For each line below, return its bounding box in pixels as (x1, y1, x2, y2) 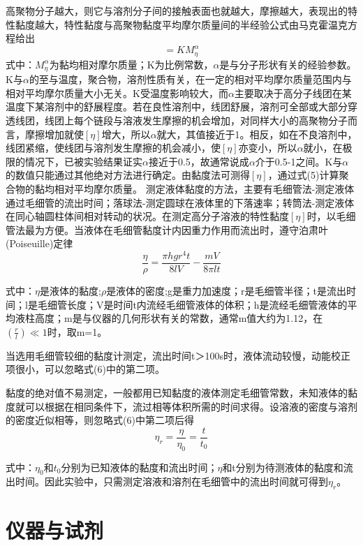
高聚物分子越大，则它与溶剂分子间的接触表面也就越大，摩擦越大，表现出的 (6, 3, 348, 17)
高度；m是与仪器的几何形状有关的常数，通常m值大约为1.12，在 (34, 311, 323, 325)
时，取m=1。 (47, 324, 108, 339)
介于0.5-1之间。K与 (255, 154, 343, 168)
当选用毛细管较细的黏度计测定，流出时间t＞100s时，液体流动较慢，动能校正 (6, 348, 350, 362)
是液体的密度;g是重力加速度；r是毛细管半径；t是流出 (106, 283, 346, 298)
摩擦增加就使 (24, 126, 84, 141)
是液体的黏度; (39, 283, 101, 298)
